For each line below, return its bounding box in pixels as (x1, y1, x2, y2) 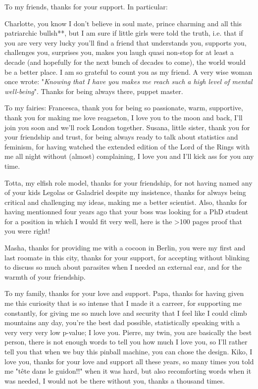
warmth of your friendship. (4, 271, 86, 282)
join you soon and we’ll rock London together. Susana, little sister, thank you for (4, 122, 250, 132)
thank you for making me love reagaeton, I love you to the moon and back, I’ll (4, 112, 243, 122)
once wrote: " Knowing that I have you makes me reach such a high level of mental (4, 76, 253, 87)
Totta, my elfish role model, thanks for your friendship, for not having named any (4, 177, 253, 188)
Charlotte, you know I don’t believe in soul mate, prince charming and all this (4, 18, 242, 28)
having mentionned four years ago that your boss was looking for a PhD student (4, 206, 249, 217)
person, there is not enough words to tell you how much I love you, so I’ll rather (4, 337, 248, 347)
